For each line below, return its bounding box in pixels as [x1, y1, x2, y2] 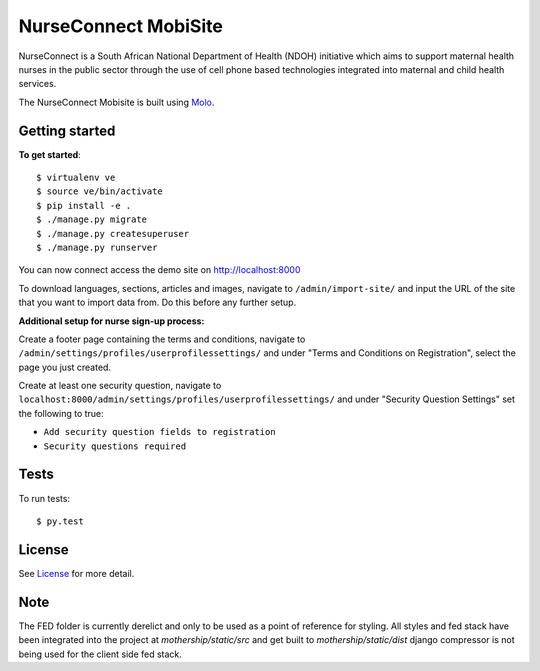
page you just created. [18, 361, 112, 373]
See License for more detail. [18, 567, 135, 579]
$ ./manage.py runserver [36, 241, 158, 253]
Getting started [18, 122, 116, 139]
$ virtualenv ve [36, 172, 116, 184]
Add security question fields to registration [43, 426, 276, 438]
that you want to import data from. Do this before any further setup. [18, 296, 297, 309]
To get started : [18, 148, 82, 160]
